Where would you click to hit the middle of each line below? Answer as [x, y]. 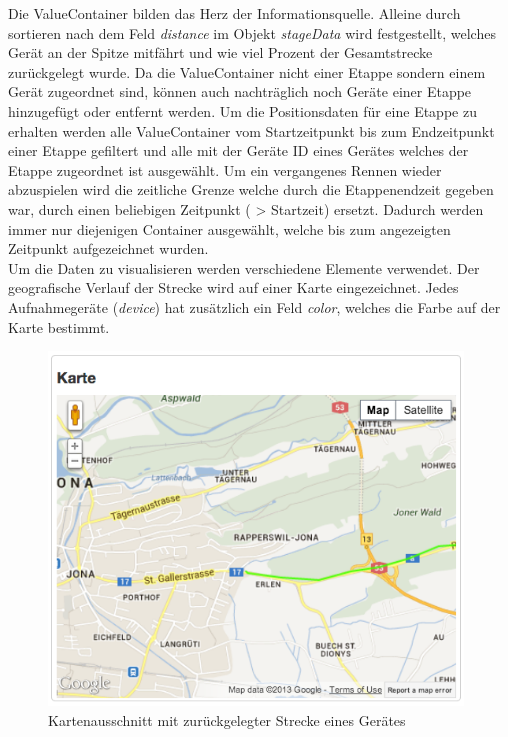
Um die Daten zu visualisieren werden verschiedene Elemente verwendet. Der [244, 267]
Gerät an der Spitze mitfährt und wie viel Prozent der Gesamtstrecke [220, 52]
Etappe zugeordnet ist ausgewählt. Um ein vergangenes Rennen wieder [225, 169]
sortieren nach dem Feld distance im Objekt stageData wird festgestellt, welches [252, 32]
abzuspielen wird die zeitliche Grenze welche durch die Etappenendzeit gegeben [251, 189]
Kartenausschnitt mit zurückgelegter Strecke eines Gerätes [227, 719]
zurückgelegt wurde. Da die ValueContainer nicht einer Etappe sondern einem [247, 71]
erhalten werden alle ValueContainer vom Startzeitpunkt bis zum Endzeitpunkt [251, 130]
